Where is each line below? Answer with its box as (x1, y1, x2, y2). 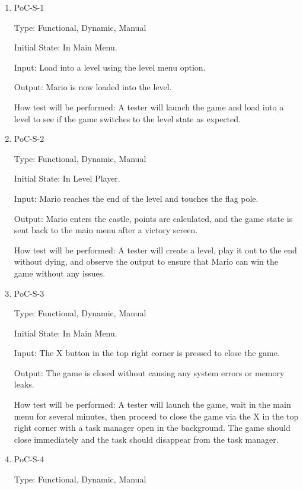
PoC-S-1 (14, 1, 44, 13)
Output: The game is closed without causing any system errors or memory (14, 366, 285, 379)
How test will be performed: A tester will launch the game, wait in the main (14, 398, 291, 411)
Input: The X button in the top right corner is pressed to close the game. (14, 347, 280, 359)
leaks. (14, 378, 34, 390)
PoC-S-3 (14, 287, 44, 299)
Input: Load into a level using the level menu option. (14, 61, 206, 73)
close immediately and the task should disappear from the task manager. (14, 433, 279, 445)
